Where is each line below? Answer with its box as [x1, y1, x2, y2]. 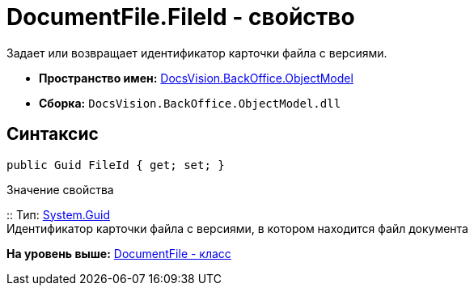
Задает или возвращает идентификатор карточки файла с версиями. [6, 45, 387, 60]
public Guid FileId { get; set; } [6, 158, 225, 171]
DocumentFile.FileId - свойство [6, 3, 355, 31]
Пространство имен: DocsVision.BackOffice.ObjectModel [39, 70, 353, 85]
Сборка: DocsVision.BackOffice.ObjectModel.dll [39, 95, 341, 110]
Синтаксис [6, 124, 99, 145]
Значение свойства [6, 182, 114, 197]
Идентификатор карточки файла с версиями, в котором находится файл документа [6, 221, 468, 235]
